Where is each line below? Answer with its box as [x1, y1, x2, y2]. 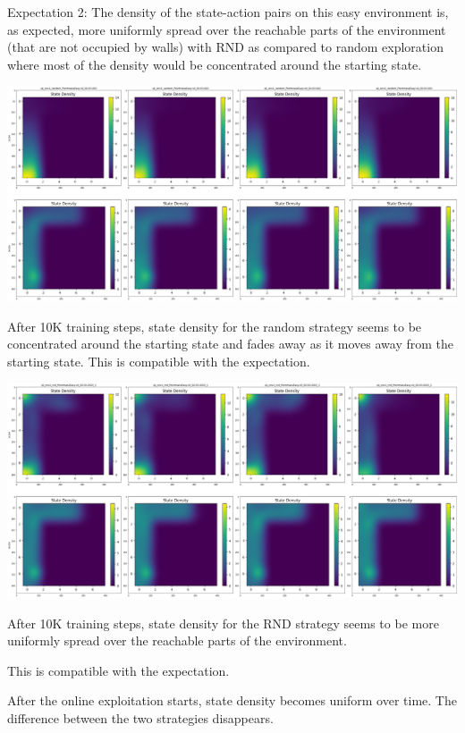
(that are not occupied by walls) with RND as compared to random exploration [7, 38, 444, 56]
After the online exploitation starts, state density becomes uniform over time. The [7, 691, 457, 710]
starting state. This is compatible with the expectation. [7, 351, 310, 370]
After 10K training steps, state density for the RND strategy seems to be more [7, 613, 439, 632]
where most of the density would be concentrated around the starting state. [7, 55, 422, 73]
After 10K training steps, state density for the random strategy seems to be [7, 316, 422, 335]
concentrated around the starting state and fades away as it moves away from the [7, 334, 454, 353]
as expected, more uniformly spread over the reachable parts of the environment [7, 20, 446, 38]
